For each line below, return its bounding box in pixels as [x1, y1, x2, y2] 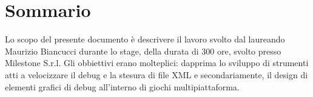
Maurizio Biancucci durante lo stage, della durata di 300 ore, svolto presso [5, 44, 281, 57]
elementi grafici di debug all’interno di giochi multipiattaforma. [5, 80, 240, 93]
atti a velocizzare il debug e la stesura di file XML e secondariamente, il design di [5, 68, 308, 81]
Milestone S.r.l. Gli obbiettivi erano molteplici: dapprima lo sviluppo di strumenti [5, 56, 309, 69]
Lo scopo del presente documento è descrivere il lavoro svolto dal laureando [5, 33, 285, 45]
